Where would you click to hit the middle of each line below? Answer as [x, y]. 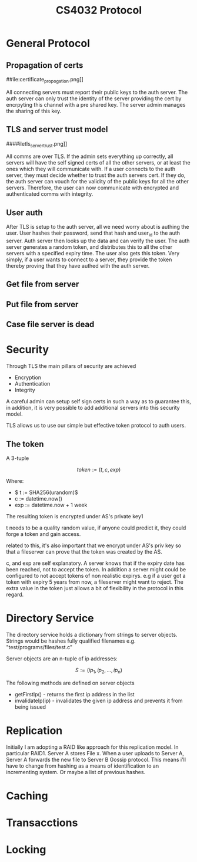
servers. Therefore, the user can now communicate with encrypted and [93, 188]
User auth [24, 213]
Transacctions [42, 822]
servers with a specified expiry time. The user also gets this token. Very [93, 254]
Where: [15, 481]
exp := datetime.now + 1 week [51, 505]
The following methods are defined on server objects [70, 683]
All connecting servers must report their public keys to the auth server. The [97, 92]
